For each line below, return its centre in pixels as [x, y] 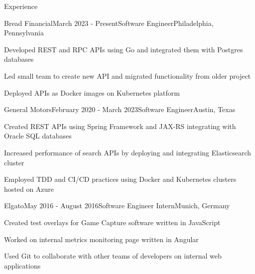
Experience [21, 6]
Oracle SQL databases [38, 136]
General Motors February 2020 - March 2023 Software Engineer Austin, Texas [120, 109]
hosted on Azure [29, 189]
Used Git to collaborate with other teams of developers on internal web [113, 256]
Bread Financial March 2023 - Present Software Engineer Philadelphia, [109, 23]
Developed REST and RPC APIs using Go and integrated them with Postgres [124, 49]
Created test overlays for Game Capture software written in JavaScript [112, 222]
